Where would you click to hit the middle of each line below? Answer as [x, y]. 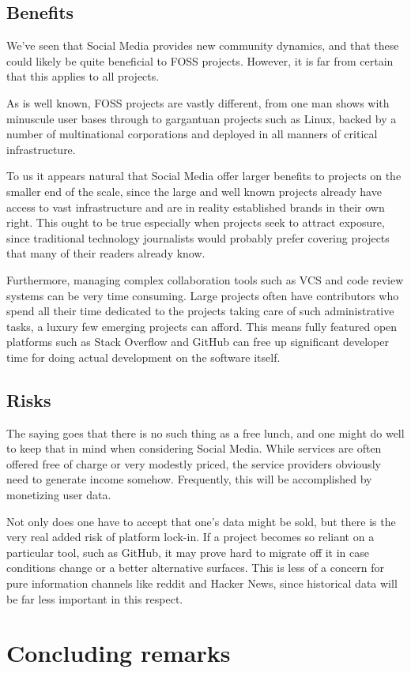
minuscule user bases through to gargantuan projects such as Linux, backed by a [202, 118]
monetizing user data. [59, 495]
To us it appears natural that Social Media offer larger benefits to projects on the [204, 176]
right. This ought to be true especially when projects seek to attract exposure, [196, 222]
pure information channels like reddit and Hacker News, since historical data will [202, 583]
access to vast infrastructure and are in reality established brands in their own [196, 207]
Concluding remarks [119, 653]
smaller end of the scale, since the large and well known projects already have [194, 191]
